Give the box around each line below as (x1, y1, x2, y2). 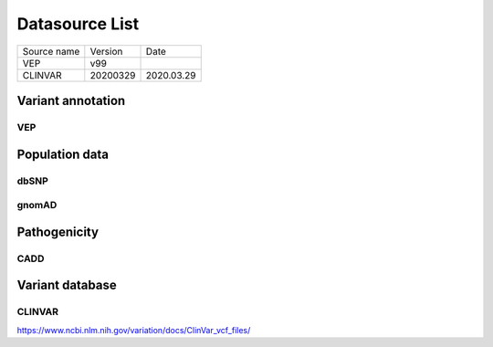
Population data (16, 146, 110, 162)
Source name (22, 45, 80, 58)
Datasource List (16, 14, 140, 34)
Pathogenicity (16, 224, 100, 239)
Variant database (16, 278, 118, 293)
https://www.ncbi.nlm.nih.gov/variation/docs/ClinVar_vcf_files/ (16, 324, 251, 335)
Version (89, 45, 123, 58)
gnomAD (16, 199, 58, 212)
